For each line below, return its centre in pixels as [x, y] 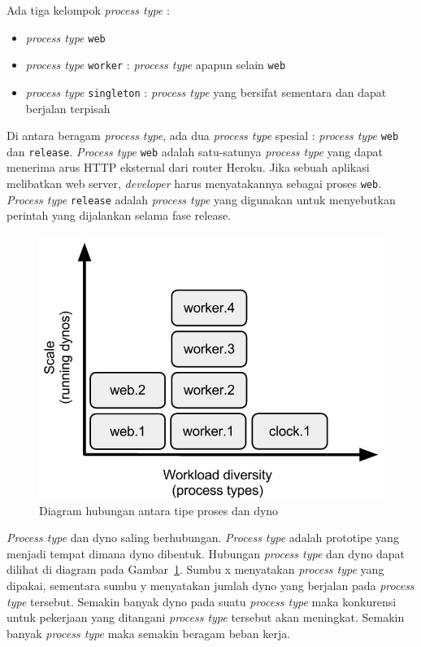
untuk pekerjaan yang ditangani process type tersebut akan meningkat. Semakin [206, 617]
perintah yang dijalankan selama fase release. [119, 215]
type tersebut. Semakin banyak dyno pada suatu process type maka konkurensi [202, 601]
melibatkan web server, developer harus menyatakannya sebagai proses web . [194, 184]
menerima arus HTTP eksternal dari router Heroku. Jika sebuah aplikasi [188, 167]
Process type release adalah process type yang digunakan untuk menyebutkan [201, 199]
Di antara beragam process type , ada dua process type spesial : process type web [203, 136]
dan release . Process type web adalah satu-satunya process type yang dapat [195, 151]
